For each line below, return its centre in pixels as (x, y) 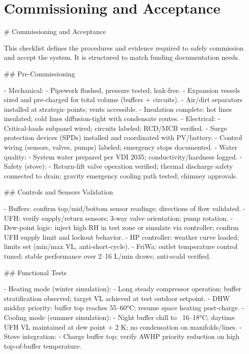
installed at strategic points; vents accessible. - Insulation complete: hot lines (118, 109)
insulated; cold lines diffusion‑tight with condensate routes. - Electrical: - (112, 118)
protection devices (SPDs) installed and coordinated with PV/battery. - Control (123, 137)
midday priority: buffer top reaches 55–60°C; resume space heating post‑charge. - (124, 308)
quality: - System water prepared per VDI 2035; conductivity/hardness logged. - (123, 156)
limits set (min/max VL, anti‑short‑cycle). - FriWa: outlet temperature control (121, 246)
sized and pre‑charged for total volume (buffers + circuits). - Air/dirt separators (123, 99)
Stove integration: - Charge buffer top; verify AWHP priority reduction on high (122, 336)
